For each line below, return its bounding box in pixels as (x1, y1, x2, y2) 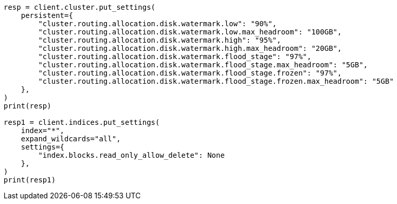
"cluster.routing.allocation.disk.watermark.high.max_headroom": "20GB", (38, 44, 342, 52)
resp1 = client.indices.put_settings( (4, 118, 160, 126)
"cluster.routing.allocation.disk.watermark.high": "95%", (38, 36, 281, 44)
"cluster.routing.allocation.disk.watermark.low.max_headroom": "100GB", (38, 28, 342, 36)
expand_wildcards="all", (21, 135, 121, 143)
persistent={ (21, 11, 73, 20)
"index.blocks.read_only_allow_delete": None (38, 151, 225, 159)
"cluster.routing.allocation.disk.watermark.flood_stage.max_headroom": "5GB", (38, 61, 368, 69)
